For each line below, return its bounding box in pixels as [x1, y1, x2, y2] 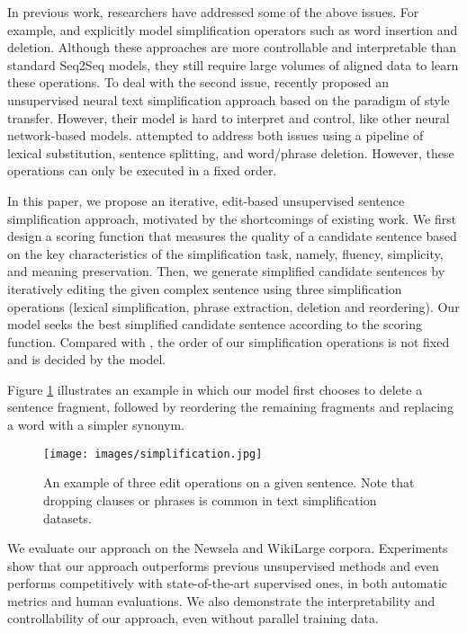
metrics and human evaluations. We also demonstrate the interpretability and [7, 591, 436, 610]
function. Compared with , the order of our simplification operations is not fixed [7, 332, 450, 351]
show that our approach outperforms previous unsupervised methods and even [7, 556, 439, 575]
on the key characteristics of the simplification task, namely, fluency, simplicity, [7, 244, 444, 263]
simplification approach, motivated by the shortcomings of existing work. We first [7, 209, 457, 227]
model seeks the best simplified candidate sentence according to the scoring [7, 315, 422, 334]
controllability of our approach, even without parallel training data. [7, 609, 379, 628]
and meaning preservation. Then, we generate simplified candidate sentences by [7, 262, 445, 281]
